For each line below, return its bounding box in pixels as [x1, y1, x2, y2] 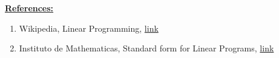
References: [5, 2, 54, 14]
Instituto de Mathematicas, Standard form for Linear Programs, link [19, 42, 274, 54]
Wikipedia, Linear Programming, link [19, 22, 159, 34]
